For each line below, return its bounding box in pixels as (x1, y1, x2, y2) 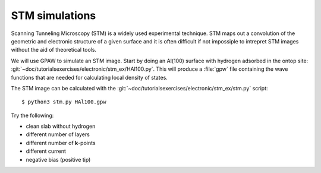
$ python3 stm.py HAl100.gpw (21, 99, 106, 105)
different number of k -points (26, 139, 96, 146)
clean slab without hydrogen (26, 122, 96, 130)
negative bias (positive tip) (26, 156, 91, 163)
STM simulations (11, 9, 96, 22)
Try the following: (11, 112, 54, 119)
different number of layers (26, 131, 90, 138)
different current (26, 147, 67, 155)
